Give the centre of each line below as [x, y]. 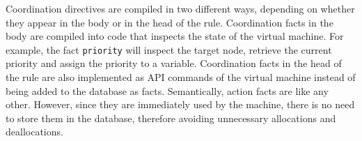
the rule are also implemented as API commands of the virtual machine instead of [181, 77]
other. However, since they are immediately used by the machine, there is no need [180, 104]
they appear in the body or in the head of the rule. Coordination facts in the [170, 22]
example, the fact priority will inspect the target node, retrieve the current [169, 49]
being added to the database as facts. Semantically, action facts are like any [167, 90]
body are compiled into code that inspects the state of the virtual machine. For [175, 36]
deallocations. [34, 132]
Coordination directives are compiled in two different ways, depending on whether [180, 8]
